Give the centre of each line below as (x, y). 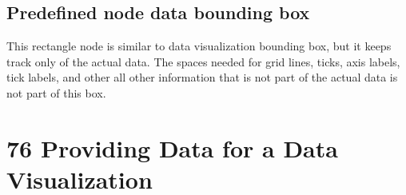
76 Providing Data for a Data (172, 147)
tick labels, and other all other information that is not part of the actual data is (202, 77)
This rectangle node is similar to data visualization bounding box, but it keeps (199, 46)
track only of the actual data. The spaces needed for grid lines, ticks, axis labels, (203, 61)
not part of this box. (56, 92)
